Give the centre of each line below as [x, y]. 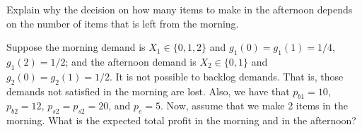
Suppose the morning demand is [76, 47]
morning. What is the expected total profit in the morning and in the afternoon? [181, 120]
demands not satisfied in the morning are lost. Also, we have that [148, 91]
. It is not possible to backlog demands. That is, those [227, 76]
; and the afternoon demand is [131, 61]
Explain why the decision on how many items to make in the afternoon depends [180, 9]
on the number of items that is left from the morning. [123, 23]
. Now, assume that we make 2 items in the [255, 106]
